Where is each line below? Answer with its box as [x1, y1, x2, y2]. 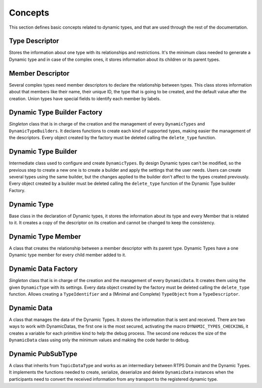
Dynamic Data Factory [9, 265, 78, 273]
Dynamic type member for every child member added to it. [9, 252, 126, 258]
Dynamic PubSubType [9, 350, 78, 358]
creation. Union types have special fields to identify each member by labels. [9, 95, 161, 102]
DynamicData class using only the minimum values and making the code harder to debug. [9, 337, 190, 343]
